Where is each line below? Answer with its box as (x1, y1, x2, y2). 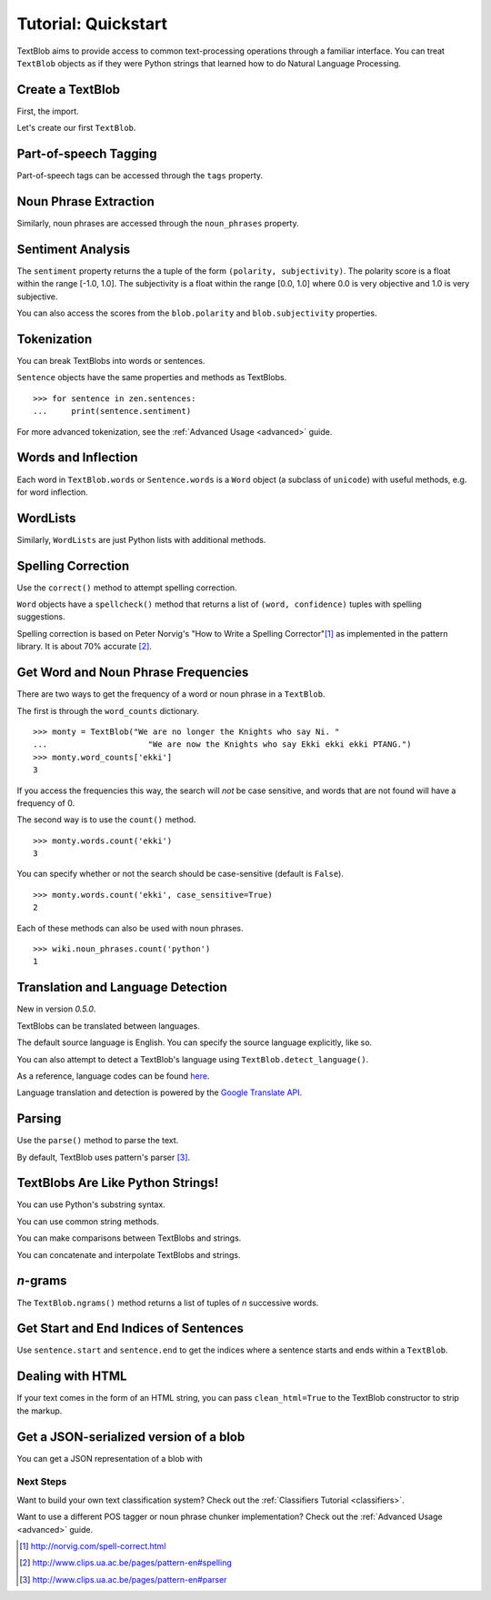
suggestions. (16, 611, 65, 622)
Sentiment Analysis (16, 241, 131, 257)
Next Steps (16, 1475, 67, 1488)
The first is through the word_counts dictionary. (16, 705, 200, 716)
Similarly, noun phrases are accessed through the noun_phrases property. (16, 218, 299, 229)
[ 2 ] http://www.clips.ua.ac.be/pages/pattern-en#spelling (19, 1557, 232, 1568)
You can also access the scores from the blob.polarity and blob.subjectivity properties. (16, 307, 377, 318)
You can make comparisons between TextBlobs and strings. (16, 1233, 242, 1243)
